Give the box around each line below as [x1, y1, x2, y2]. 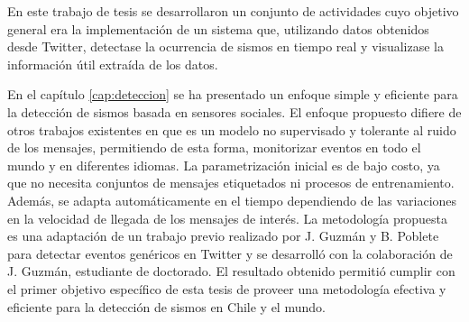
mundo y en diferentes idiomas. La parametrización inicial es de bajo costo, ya [7, 155, 440, 174]
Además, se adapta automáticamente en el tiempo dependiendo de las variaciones [7, 190, 457, 209]
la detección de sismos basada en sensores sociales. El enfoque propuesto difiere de [7, 102, 462, 121]
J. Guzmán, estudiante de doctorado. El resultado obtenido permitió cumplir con [7, 262, 455, 281]
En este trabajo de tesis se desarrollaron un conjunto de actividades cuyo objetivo [7, 2, 459, 20]
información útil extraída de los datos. [7, 54, 218, 73]
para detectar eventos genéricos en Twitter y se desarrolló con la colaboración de [7, 244, 453, 262]
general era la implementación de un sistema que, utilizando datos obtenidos [7, 19, 429, 38]
